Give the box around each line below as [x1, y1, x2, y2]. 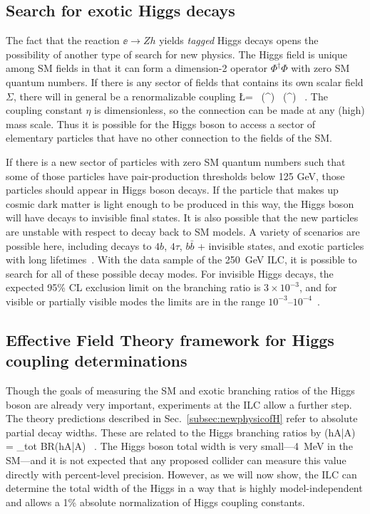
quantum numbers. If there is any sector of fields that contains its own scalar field [6, 74, 364, 89]
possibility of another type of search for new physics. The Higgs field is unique [6, 46, 347, 61]
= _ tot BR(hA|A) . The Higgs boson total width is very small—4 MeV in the [6, 439, 353, 453]
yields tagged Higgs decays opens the [159, 33, 319, 48]
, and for [299, 280, 337, 295]
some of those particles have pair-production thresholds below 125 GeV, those [6, 168, 345, 183]
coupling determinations [6, 350, 187, 372]
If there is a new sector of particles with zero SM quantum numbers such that [6, 154, 346, 169]
